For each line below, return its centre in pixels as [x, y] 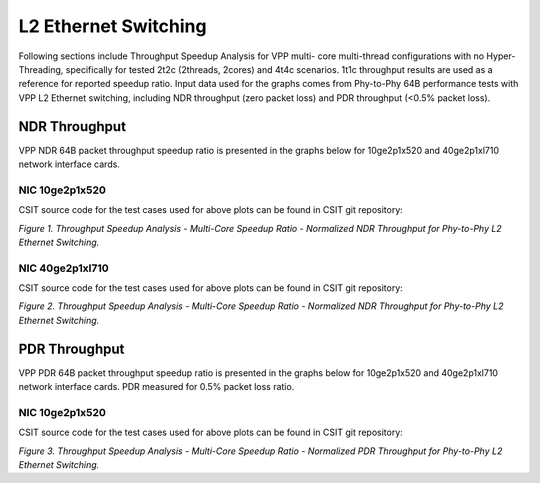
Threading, [41, 69]
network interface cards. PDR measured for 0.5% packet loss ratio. [156, 387]
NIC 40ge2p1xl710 [63, 268]
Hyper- [501, 56]
